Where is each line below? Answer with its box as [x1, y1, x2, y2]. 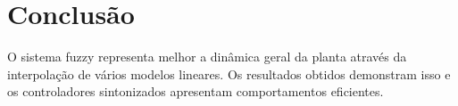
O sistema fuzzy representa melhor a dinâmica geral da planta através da [7, 47, 407, 66]
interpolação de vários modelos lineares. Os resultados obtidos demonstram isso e [7, 64, 451, 83]
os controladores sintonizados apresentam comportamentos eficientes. [7, 82, 384, 101]
